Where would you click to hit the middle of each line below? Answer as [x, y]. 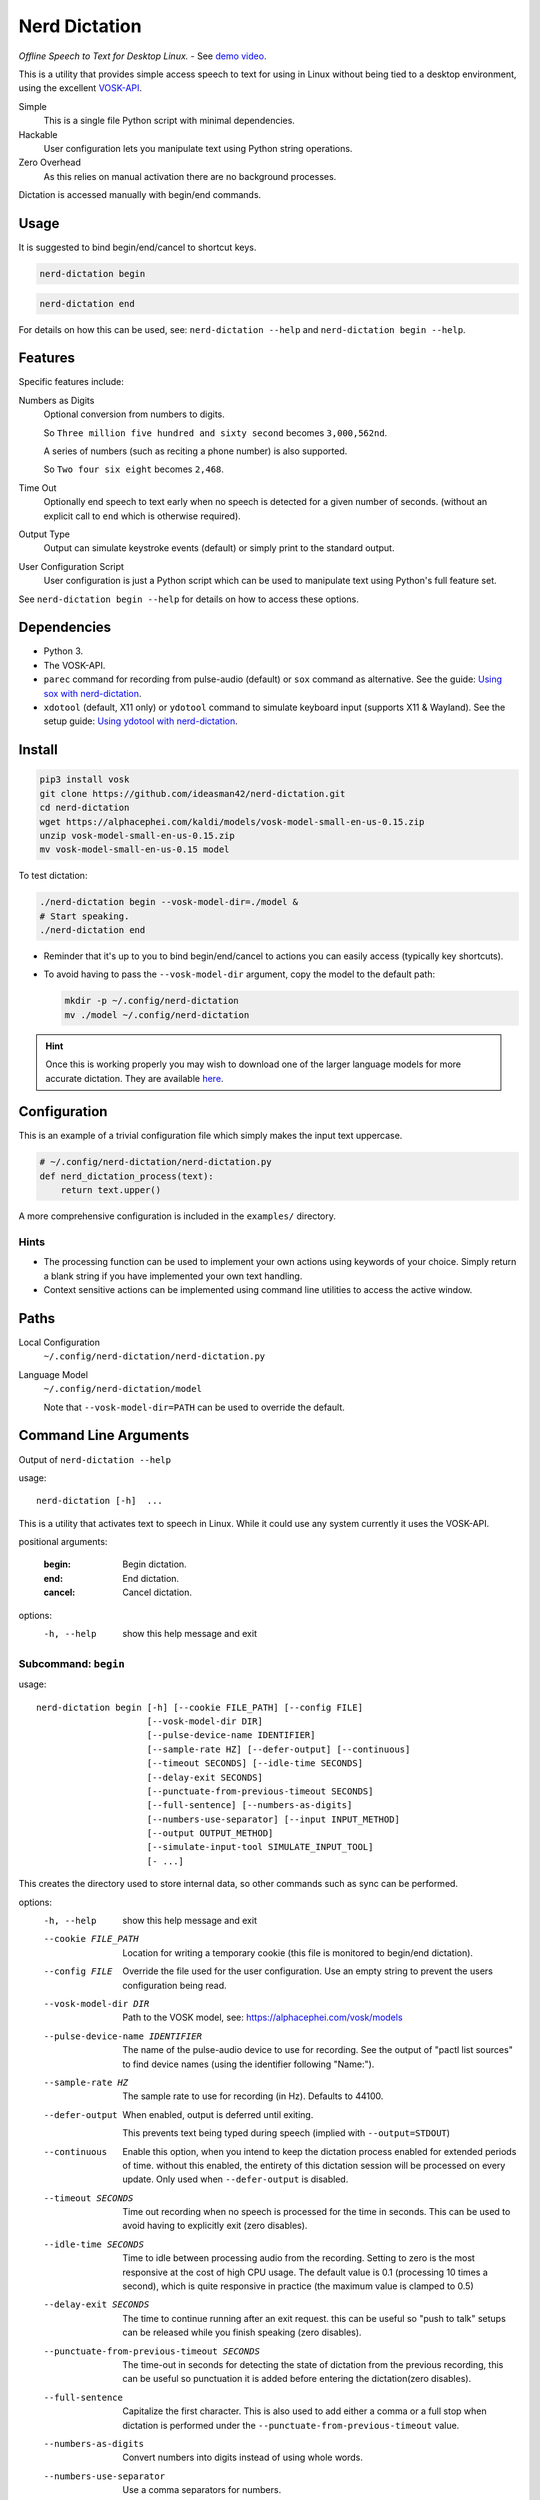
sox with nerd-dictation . [92, 693]
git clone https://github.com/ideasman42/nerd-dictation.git [192, 793]
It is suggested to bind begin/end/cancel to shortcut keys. [137, 247]
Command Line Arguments [104, 1435]
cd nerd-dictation [84, 808]
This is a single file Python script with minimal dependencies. [169, 121]
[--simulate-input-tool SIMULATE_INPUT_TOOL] [260, 1847]
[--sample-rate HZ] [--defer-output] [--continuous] [278, 1749]
